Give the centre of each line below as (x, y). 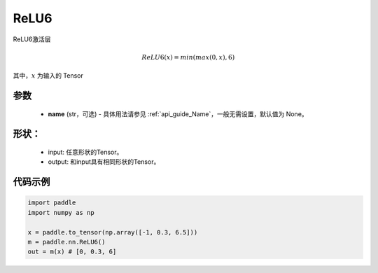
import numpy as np (61, 212)
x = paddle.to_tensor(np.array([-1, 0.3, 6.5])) (113, 232)
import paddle (52, 203)
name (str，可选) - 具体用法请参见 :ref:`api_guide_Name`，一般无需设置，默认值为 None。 (178, 114)
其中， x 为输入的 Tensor (48, 76)
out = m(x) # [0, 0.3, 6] (72, 252)
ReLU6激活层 (32, 39)
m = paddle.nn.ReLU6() (66, 242)
